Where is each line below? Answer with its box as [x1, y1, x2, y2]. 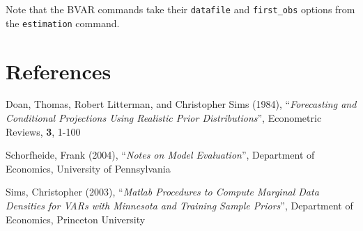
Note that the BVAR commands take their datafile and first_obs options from [6, 2, 355, 16]
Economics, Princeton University [6, 212, 146, 226]
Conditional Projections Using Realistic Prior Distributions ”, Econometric [6, 111, 322, 125]
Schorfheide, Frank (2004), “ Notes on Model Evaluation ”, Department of [6, 148, 315, 162]
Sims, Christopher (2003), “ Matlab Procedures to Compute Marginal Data [6, 184, 319, 199]
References [6, 56, 111, 85]
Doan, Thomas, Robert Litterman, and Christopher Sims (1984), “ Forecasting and [6, 97, 357, 111]
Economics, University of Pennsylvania [6, 161, 171, 175]
